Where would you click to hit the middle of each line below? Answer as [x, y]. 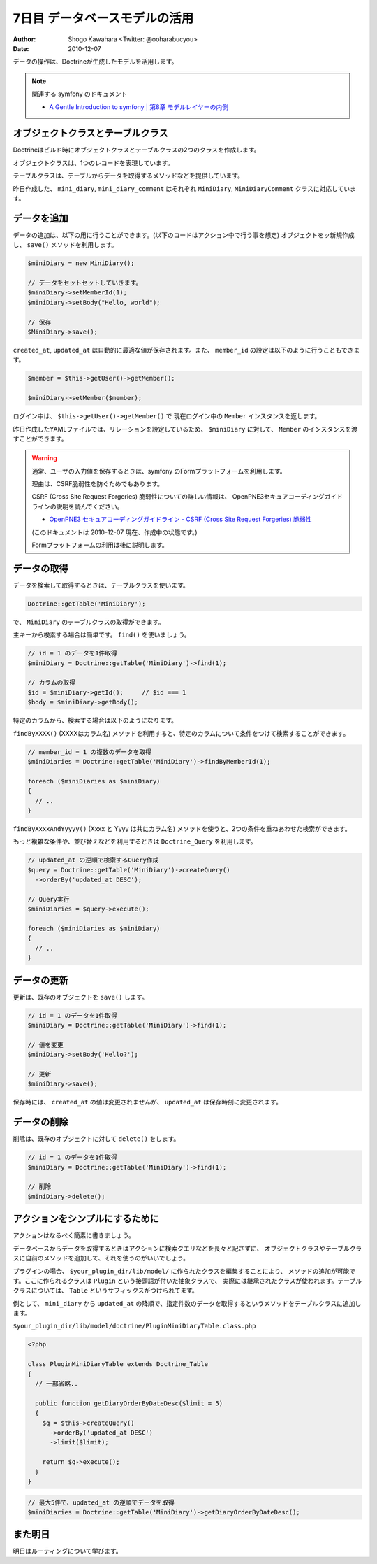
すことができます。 [40, 439]
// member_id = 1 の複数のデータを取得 [89, 752]
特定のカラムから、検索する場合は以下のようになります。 [95, 720]
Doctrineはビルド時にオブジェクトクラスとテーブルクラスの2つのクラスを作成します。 [136, 150]
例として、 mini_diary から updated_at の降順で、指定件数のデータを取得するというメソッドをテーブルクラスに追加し [187, 1303]
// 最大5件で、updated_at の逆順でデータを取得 [101, 1502]
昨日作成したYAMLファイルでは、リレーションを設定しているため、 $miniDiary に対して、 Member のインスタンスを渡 [185, 429]
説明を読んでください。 [90, 506]
